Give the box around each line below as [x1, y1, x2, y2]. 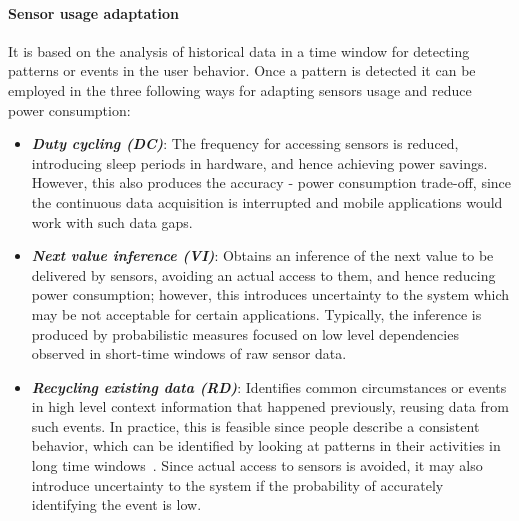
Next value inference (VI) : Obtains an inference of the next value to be [31, 245, 494, 266]
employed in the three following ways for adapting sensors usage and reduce [8, 79, 472, 100]
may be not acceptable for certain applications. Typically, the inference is [31, 303, 482, 324]
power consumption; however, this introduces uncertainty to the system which [31, 284, 510, 305]
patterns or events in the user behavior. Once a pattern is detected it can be [8, 60, 476, 81]
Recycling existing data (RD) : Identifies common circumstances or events [31, 376, 507, 397]
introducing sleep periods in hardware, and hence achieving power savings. [31, 152, 488, 173]
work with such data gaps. [31, 211, 193, 232]
